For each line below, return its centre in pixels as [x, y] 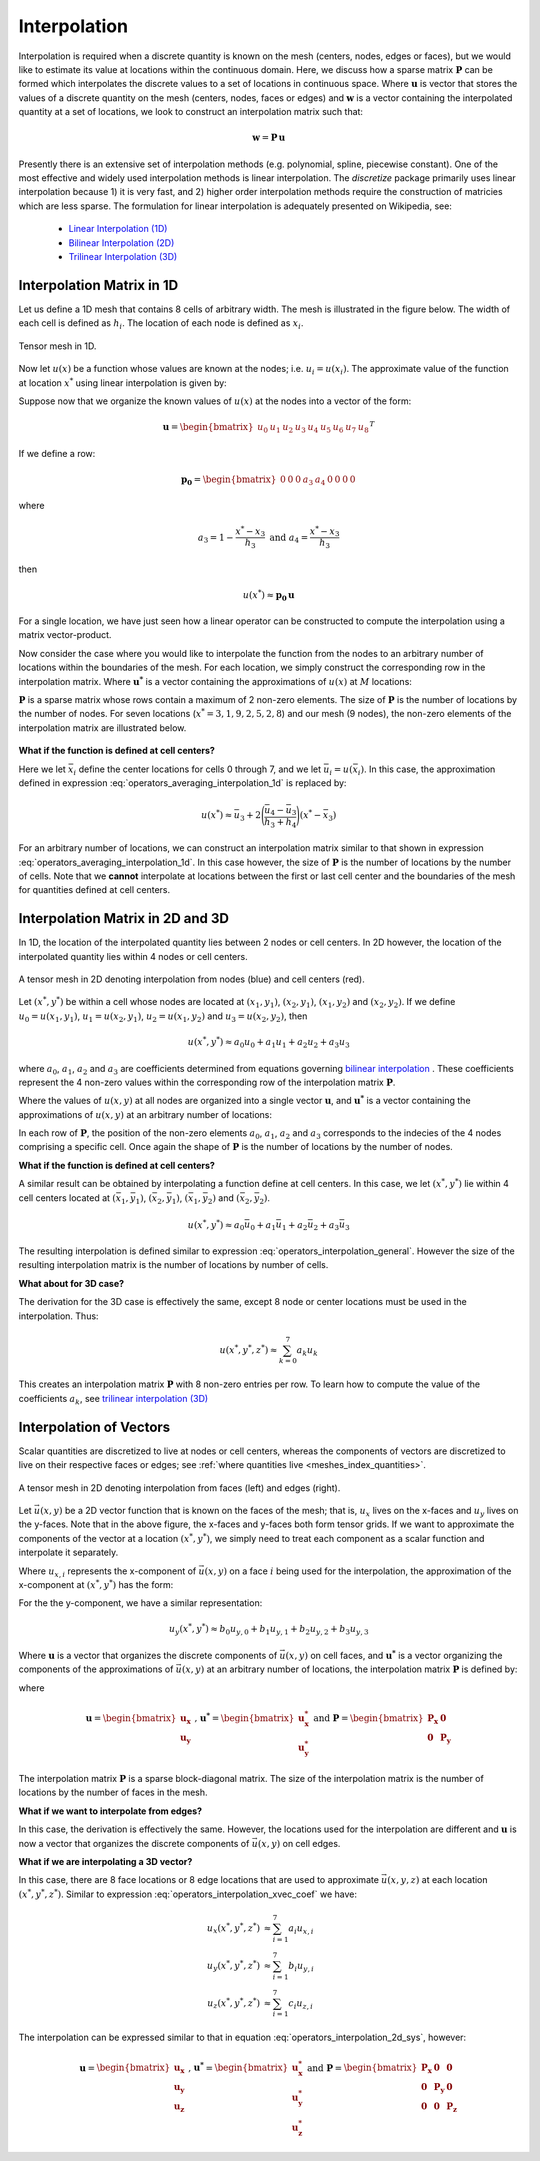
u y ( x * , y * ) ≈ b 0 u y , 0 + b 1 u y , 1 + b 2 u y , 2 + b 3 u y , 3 [268, 1629]
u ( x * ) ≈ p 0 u [268, 595]
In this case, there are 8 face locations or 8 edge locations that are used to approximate [199, 1880]
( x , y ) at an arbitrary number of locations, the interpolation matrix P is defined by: [349, 1669]
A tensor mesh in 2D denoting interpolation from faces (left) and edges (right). [179, 1487]
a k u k [307, 1351]
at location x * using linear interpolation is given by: [122, 382]
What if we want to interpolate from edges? [110, 1811]
